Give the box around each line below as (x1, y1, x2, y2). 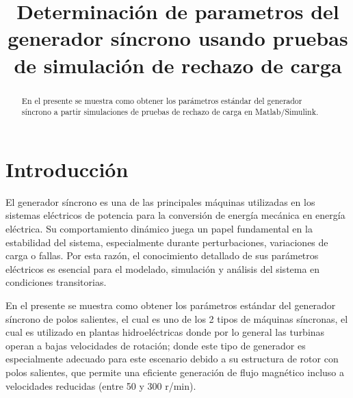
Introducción (5, 155, 129, 183)
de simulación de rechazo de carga (14, 51, 342, 79)
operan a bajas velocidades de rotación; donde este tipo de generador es (5, 338, 306, 352)
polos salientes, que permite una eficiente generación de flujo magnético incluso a (5, 364, 345, 379)
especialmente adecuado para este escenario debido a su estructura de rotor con (5, 351, 339, 366)
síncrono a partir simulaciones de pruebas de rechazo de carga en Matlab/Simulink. (21, 106, 319, 118)
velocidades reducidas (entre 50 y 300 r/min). (5, 378, 196, 393)
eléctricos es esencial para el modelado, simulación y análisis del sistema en (5, 261, 320, 276)
